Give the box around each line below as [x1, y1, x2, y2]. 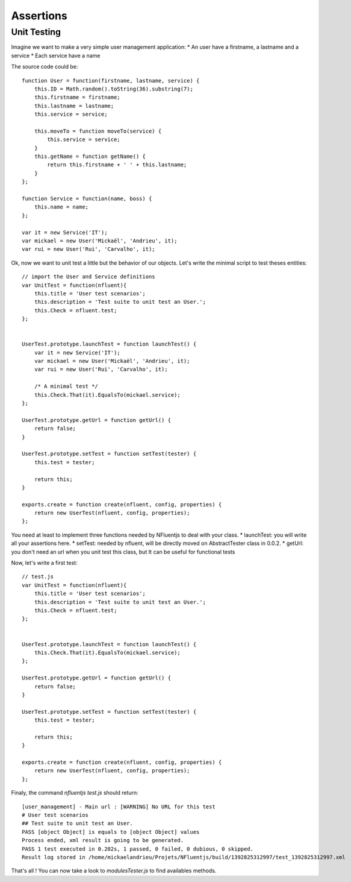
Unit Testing [11, 27, 61, 37]
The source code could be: [11, 63, 78, 71]
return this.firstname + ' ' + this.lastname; [47, 162, 187, 168]
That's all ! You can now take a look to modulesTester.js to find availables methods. [11, 867, 217, 874]
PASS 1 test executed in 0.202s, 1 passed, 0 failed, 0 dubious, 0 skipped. [22, 845, 254, 852]
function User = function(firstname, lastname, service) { [22, 77, 200, 84]
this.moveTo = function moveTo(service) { [34, 127, 162, 134]
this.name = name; [34, 204, 89, 210]
